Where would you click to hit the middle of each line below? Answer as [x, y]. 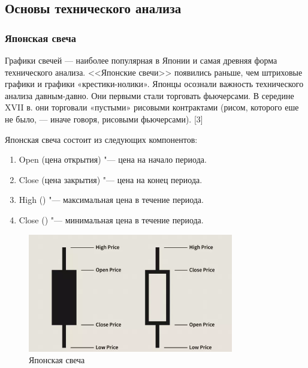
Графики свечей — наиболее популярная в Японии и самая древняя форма [141, 60]
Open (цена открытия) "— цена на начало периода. [113, 159]
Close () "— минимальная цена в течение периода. [111, 219]
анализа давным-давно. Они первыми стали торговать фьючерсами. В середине [150, 95]
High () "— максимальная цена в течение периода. [111, 200]
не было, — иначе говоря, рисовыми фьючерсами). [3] [104, 119]
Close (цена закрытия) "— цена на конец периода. [111, 179]
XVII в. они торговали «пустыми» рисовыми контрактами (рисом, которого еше [152, 107]
